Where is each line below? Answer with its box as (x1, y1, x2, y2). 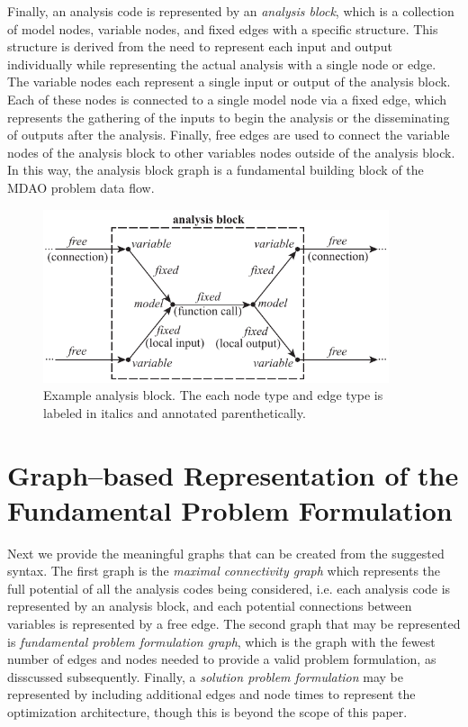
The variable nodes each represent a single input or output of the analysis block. (7, 72, 451, 91)
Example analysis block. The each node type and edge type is (43, 386, 383, 404)
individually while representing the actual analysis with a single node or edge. (7, 54, 436, 73)
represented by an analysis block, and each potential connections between (7, 596, 412, 615)
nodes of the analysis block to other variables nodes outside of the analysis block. (7, 142, 455, 161)
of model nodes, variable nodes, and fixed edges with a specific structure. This (7, 19, 438, 38)
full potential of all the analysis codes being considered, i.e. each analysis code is (7, 578, 451, 597)
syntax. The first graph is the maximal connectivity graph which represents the (7, 561, 441, 580)
